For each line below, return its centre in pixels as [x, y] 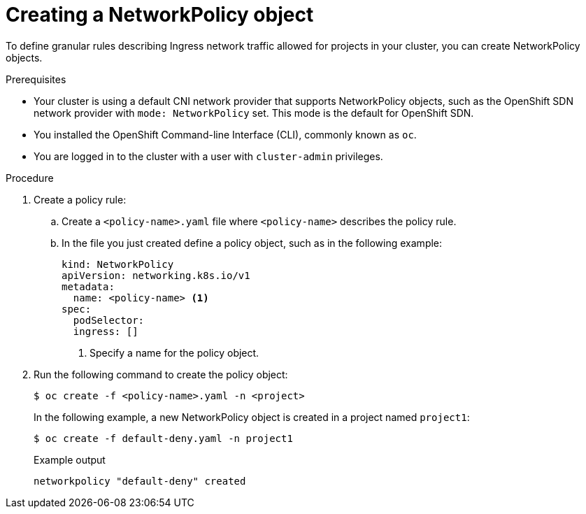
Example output [70, 459]
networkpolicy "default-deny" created [140, 481]
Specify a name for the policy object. [174, 352]
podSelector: [109, 320]
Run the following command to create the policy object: [161, 374]
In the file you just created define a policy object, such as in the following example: [252, 243]
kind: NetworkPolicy [118, 264]
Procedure [30, 178]
